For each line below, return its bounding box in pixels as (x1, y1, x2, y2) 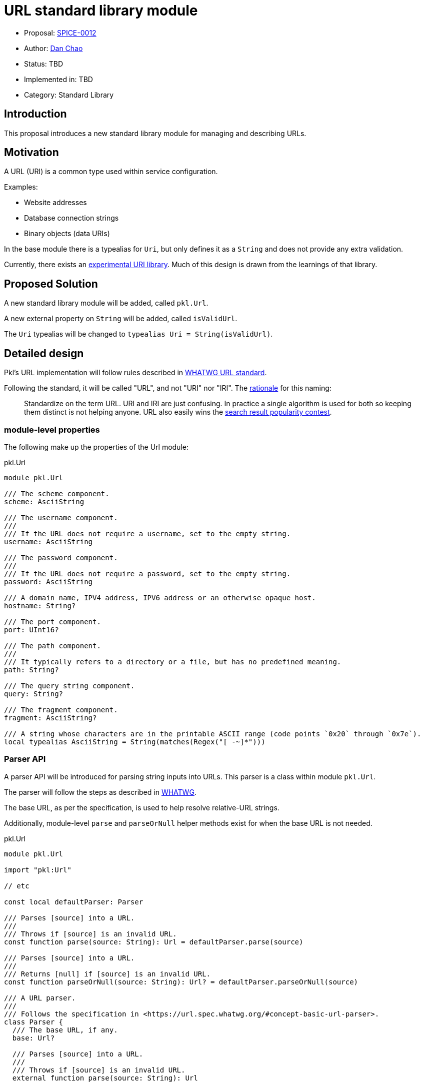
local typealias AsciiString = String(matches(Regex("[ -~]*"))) (4, 737, 265, 746)
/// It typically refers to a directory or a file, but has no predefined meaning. (4, 657, 341, 666)
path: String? (4, 665, 59, 674)
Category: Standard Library (24, 90, 114, 99)
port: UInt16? (4, 625, 59, 634)
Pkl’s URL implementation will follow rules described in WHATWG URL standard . (4, 368, 267, 377)
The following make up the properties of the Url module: (4, 442, 188, 451)
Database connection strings (24, 214, 119, 223)
